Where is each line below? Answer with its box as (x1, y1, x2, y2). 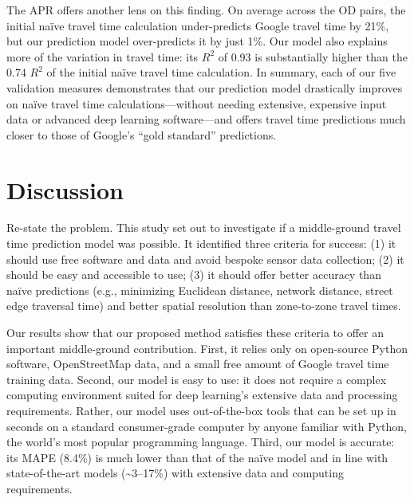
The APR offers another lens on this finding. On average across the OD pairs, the (6, 2, 406, 18)
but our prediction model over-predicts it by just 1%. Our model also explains (6, 33, 388, 49)
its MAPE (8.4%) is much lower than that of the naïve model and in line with (6, 449, 388, 465)
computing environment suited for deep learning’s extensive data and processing (6, 386, 398, 403)
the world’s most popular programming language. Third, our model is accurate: (6, 433, 395, 450)
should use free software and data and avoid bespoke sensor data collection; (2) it (6, 250, 404, 267)
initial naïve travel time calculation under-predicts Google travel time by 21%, (6, 17, 389, 33)
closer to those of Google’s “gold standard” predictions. (6, 126, 277, 143)
